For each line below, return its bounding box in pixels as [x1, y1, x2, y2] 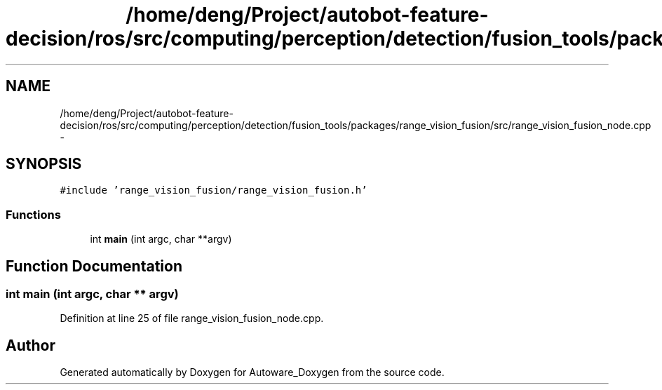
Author [6, 336, 55, 354]
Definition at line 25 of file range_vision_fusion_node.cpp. [60, 312, 324, 325]
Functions [6, 207, 61, 222]
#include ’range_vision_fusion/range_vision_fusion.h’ [60, 184, 367, 196]
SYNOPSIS [6, 155, 82, 173]
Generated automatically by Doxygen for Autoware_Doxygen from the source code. [60, 366, 445, 379]
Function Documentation [6, 257, 182, 275]
